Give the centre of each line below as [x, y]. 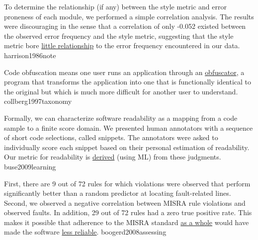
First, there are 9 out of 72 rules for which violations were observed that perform [127, 183]
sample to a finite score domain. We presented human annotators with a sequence [129, 127]
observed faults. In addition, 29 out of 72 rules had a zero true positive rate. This [128, 212]
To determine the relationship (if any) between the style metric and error [115, 6]
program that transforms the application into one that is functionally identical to [128, 82]
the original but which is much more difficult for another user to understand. [121, 91]
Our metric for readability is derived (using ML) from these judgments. [113, 157]
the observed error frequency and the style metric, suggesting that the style [119, 36]
